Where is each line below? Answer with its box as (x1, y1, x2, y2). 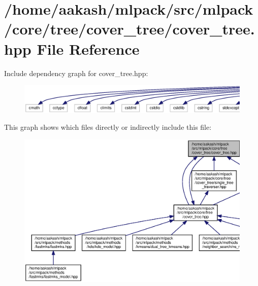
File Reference (37, 38, 140, 59)
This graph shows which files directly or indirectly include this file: (4, 122, 212, 132)
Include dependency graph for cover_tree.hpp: (4, 67, 148, 78)
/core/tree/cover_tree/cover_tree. (4, 18, 255, 39)
